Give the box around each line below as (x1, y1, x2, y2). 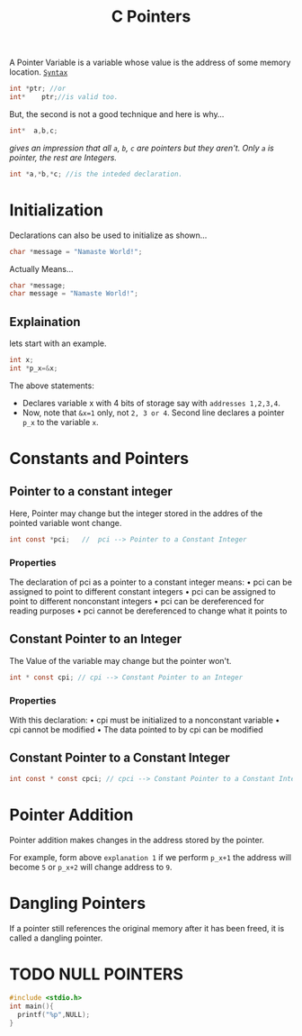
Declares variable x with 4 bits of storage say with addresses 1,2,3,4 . (22, 397, 280, 408)
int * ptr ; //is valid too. (9, 93, 119, 102)
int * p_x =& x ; (9, 363, 58, 373)
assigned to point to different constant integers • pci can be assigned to (9, 586, 276, 596)
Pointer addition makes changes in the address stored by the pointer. (9, 834, 265, 845)
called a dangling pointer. (9, 932, 103, 943)
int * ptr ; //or (9, 84, 67, 94)
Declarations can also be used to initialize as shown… (9, 230, 208, 241)
